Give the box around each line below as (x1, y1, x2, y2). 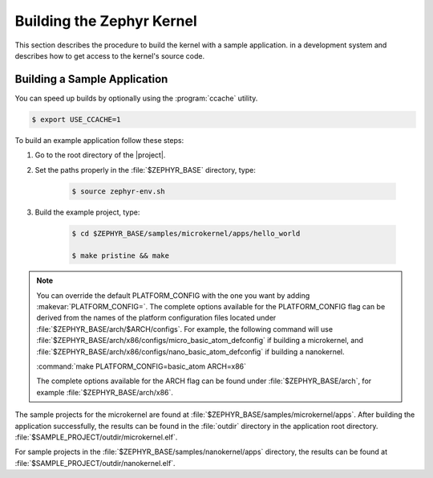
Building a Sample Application (14, 72, 168, 86)
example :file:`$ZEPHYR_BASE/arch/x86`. (36, 387, 174, 397)
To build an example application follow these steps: (14, 135, 184, 145)
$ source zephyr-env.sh (71, 186, 166, 196)
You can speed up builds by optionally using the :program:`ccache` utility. (14, 93, 258, 103)
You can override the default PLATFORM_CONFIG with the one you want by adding (36, 290, 310, 300)
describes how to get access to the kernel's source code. (14, 51, 205, 60)
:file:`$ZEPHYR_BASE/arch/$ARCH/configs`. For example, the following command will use (36, 324, 333, 333)
